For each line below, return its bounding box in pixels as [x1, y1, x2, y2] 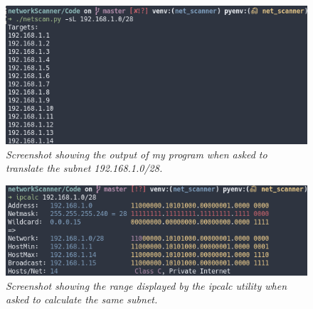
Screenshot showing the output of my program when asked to [6, 146, 267, 161]
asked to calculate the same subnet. [6, 292, 158, 307]
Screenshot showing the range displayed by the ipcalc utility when [6, 278, 287, 293]
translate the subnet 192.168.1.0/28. [6, 161, 163, 175]
